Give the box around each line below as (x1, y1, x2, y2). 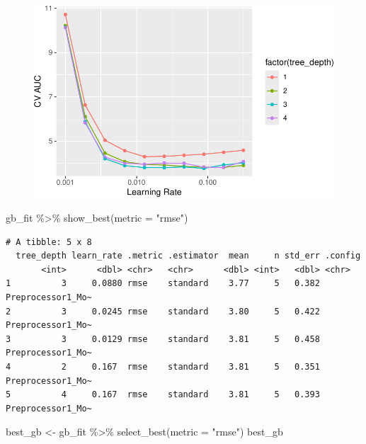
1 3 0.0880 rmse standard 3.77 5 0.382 (6, 278, 320, 289)
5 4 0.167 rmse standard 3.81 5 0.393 (6, 389, 320, 400)
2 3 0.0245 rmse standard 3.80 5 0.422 (6, 306, 320, 317)
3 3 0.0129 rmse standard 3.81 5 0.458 (6, 334, 320, 344)
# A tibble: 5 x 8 (6, 237, 92, 247)
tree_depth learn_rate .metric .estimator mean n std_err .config (16, 251, 361, 261)
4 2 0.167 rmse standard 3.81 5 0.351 (6, 361, 320, 372)
